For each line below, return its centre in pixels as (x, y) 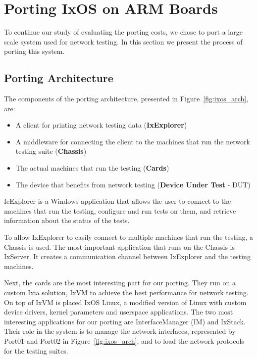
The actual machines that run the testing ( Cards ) (92, 168)
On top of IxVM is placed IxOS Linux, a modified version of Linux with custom (125, 302)
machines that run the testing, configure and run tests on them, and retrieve (120, 210)
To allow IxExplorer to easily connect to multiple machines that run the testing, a (128, 237)
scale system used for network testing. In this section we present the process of (123, 41)
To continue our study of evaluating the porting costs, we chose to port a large (123, 32)
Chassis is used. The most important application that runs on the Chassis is (120, 247)
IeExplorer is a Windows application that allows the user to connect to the (118, 201)
